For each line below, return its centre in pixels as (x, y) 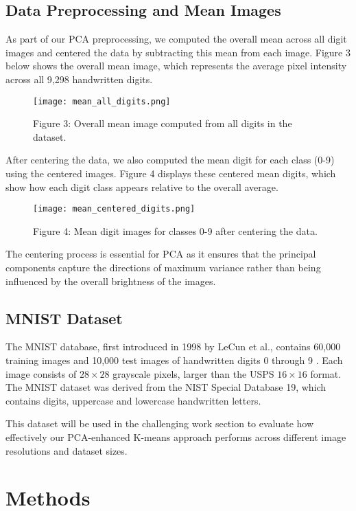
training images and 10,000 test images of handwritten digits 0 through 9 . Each (174, 360)
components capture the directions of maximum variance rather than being (163, 268)
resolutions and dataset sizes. (67, 450)
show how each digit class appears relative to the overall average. (142, 186)
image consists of (41, 373)
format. (326, 373)
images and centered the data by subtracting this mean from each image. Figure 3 (178, 52)
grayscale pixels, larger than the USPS (193, 373)
